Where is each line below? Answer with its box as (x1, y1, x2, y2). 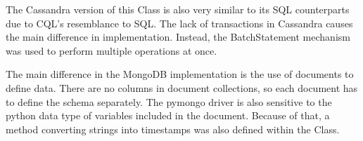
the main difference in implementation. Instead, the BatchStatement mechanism (6, 29, 350, 44)
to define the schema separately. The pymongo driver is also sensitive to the (6, 94, 332, 109)
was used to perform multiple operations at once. (6, 43, 217, 58)
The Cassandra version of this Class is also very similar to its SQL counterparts (6, 2, 350, 16)
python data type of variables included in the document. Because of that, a (6, 108, 330, 123)
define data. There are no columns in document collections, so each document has (6, 80, 358, 95)
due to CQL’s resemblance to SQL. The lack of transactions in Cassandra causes (6, 15, 353, 30)
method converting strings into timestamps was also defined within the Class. (6, 121, 340, 136)
